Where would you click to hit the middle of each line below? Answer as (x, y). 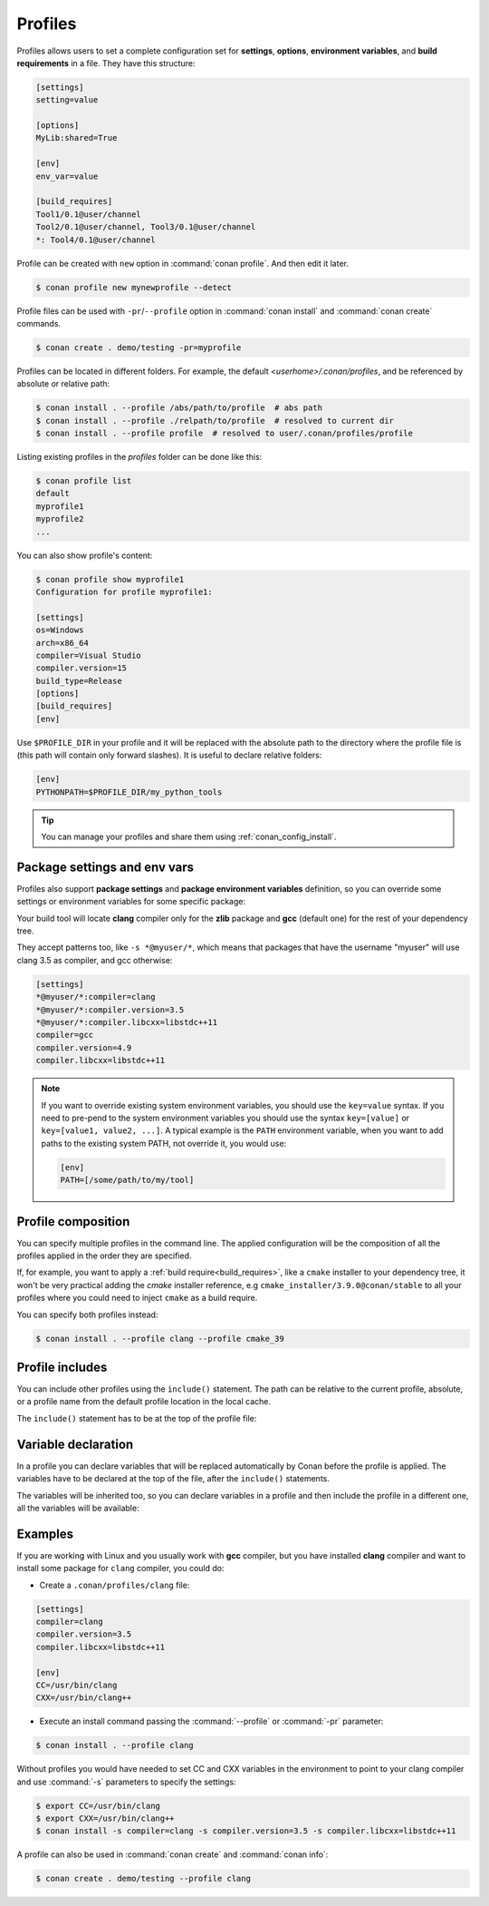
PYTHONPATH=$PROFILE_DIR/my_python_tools (129, 792)
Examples (45, 1534)
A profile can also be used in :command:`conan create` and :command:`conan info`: (173, 1854)
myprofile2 (60, 519)
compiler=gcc (65, 1035)
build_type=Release (79, 681)
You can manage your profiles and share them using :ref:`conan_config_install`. (189, 836)
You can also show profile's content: (85, 555)
